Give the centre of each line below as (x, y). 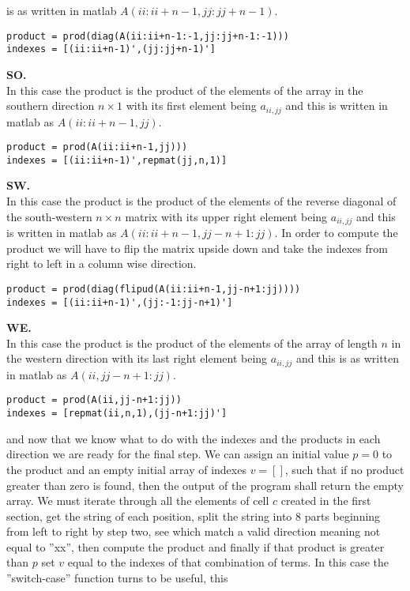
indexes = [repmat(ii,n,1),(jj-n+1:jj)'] (117, 414)
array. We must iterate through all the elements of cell (138, 501)
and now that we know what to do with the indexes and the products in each (194, 438)
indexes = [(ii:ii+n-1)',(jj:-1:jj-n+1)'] (120, 302)
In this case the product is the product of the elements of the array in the (185, 90)
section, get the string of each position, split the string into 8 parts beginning (194, 516)
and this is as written (348, 358)
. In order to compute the (336, 233)
